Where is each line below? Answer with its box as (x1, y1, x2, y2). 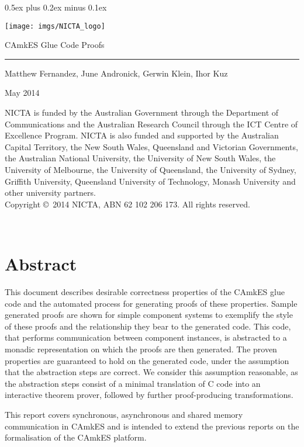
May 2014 (5, 86, 40, 99)
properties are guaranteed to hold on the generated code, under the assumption (5, 354, 289, 366)
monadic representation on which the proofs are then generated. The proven (5, 343, 277, 355)
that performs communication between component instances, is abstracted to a (5, 331, 287, 344)
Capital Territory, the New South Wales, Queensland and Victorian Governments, (5, 140, 298, 153)
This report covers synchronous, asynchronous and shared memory (5, 408, 243, 421)
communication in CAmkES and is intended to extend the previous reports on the (5, 420, 299, 432)
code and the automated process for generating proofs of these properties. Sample (5, 297, 298, 309)
